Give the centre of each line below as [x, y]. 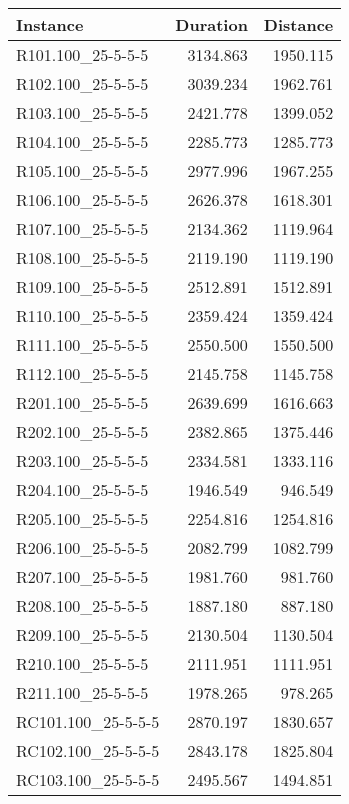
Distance [298, 24]
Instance [50, 24]
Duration [211, 24]
